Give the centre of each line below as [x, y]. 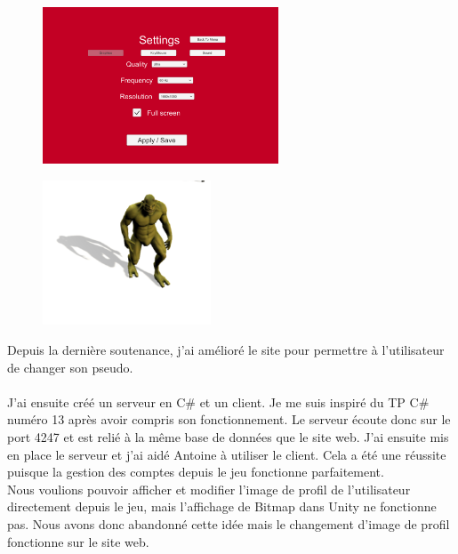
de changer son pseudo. [70, 367]
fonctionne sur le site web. [78, 541]
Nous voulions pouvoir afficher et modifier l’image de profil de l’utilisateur [209, 489]
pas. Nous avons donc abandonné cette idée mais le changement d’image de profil [229, 523]
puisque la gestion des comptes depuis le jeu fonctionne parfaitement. [196, 472]
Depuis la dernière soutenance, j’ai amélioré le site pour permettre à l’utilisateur [226, 350]
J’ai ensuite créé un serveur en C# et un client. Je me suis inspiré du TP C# [218, 401]
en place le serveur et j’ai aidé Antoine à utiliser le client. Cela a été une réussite [227, 454]
